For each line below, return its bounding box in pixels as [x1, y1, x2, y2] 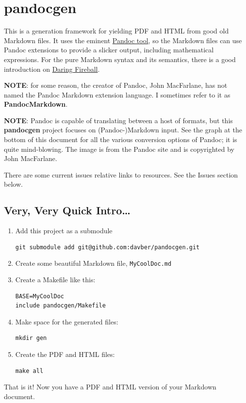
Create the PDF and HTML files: [15, 349, 115, 359]
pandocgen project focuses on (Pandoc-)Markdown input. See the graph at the [4, 125, 242, 135]
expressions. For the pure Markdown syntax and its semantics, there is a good [4, 54, 236, 64]
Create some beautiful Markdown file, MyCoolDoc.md [15, 258, 172, 268]
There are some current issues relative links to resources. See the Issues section [4, 169, 238, 179]
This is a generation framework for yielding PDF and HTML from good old [4, 26, 229, 36]
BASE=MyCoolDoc [15, 292, 65, 300]
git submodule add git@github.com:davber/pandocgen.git [15, 243, 200, 251]
